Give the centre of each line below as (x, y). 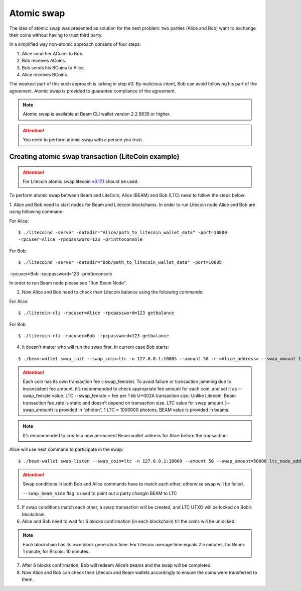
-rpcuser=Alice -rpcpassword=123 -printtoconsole (81, 239)
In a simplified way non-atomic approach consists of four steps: (75, 44)
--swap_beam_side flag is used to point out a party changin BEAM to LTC (100, 493)
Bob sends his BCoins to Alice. (53, 67)
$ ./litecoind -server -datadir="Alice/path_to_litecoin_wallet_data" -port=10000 (123, 232)
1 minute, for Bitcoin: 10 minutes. (56, 552)
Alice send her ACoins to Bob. (53, 53)
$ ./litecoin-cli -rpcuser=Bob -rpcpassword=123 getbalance (94, 336)
